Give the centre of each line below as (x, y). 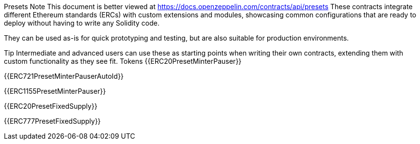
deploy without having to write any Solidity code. (82, 23)
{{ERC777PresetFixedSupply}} (52, 121)
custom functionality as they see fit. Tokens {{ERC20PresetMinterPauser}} (123, 61)
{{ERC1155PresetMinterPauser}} (55, 91)
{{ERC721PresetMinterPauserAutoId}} (64, 76)
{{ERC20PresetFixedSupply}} (51, 106)
